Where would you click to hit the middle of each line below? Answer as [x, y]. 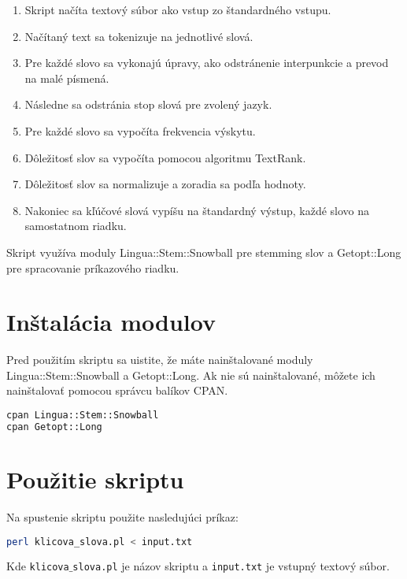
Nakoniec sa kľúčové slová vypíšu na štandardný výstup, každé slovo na [197, 210]
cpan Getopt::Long [54, 427]
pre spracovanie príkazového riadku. [93, 267]
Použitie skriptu [95, 479]
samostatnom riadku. [76, 226]
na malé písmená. [67, 78]
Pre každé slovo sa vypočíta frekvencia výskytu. [140, 130]
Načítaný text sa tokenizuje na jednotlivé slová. [139, 36]
